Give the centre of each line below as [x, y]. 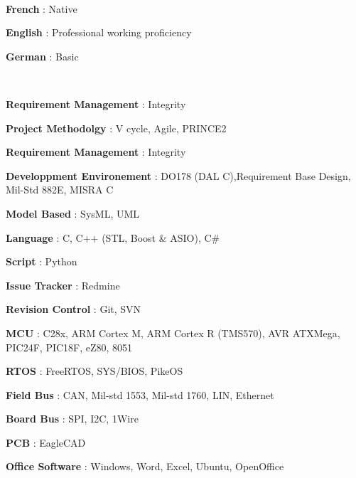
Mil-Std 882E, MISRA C [60, 190]
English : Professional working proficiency [99, 32]
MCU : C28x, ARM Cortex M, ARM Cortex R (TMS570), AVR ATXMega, [173, 333]
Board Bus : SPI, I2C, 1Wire [72, 419]
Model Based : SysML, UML [73, 213]
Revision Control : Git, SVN [74, 309]
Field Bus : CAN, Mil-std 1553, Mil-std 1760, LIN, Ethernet [140, 394]
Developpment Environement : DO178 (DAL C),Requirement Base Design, [178, 175]
